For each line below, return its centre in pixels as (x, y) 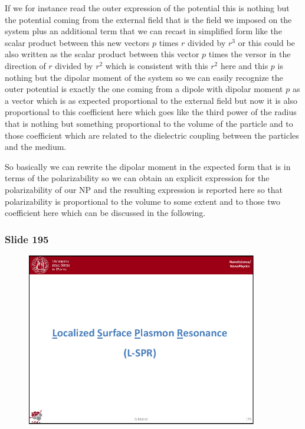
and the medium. (36, 147)
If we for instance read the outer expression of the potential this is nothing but (147, 8)
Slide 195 (27, 239)
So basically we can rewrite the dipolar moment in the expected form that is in (148, 166)
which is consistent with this (157, 65)
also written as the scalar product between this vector (102, 54)
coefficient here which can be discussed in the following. (105, 213)
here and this (244, 65)
